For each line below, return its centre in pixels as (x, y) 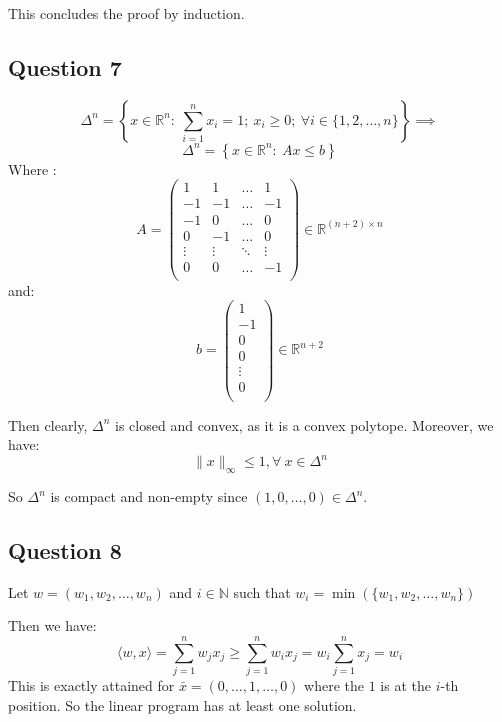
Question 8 (65, 550)
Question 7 (65, 66)
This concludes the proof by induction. (126, 13)
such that (262, 591)
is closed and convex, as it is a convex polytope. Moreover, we (304, 424)
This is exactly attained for (91, 685)
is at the (405, 685)
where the (334, 685)
